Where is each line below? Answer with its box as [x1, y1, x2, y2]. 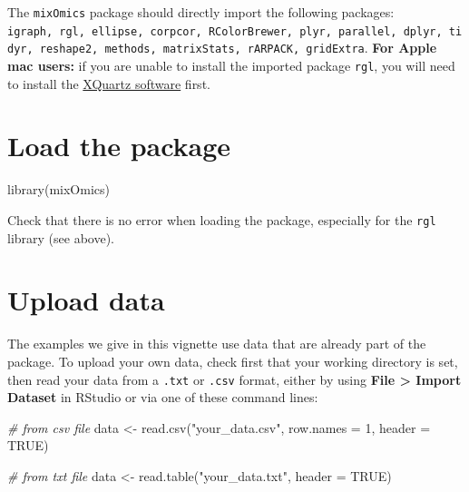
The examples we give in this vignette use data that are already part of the [7, 334, 426, 353]
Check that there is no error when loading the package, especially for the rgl [7, 210, 436, 229]
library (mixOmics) [7, 180, 110, 199]
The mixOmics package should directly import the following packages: [7, 3, 395, 21]
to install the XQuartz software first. [7, 74, 210, 93]
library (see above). [7, 228, 114, 247]
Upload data [7, 281, 165, 319]
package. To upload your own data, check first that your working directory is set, [7, 351, 458, 370]
